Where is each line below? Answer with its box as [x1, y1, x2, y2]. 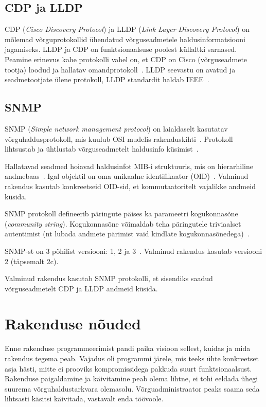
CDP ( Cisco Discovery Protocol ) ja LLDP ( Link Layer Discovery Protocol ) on [5, 24, 250, 34]
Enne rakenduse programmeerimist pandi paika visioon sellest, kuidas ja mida [5, 343, 251, 354]
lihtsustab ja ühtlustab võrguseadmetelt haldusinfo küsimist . [5, 143, 199, 154]
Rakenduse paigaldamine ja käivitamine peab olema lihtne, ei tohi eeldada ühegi [5, 373, 258, 384]
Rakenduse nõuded [5, 313, 141, 334]
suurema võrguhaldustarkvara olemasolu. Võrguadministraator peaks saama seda [5, 383, 260, 394]
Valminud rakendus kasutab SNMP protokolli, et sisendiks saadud [5, 273, 213, 284]
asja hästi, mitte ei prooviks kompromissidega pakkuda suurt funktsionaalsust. [5, 363, 252, 374]
